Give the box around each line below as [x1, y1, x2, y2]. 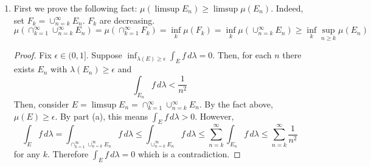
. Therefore [47, 147, 89, 160]
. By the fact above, [199, 98, 273, 110]
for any [13, 147, 41, 160]
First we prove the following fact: [13, 2, 137, 14]
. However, [195, 109, 234, 122]
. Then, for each [212, 49, 272, 61]
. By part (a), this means [55, 109, 148, 122]
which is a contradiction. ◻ [137, 147, 241, 160]
